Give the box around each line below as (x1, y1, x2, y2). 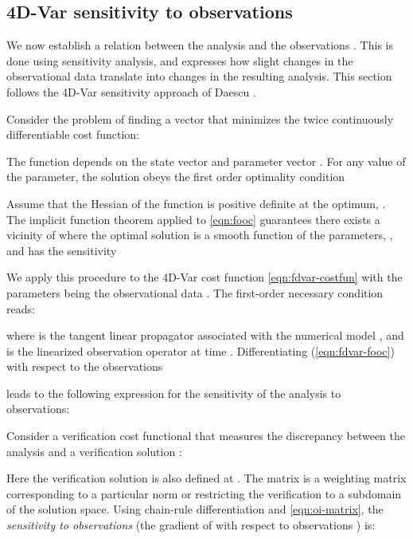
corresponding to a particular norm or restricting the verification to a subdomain (6, 485, 402, 502)
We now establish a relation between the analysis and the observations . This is (6, 37, 393, 53)
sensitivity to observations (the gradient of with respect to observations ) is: (6, 517, 376, 533)
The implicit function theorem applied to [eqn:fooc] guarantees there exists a (6, 210, 380, 227)
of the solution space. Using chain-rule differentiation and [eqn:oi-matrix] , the (6, 501, 384, 517)
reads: (6, 300, 35, 317)
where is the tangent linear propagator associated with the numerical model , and (6, 327, 404, 344)
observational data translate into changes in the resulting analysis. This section (6, 68, 392, 85)
